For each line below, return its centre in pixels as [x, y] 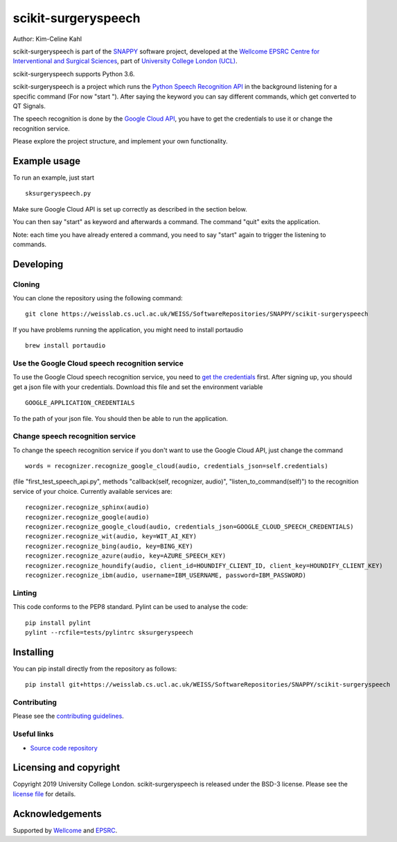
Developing [38, 264]
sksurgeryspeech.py [58, 194]
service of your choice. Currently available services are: [92, 491]
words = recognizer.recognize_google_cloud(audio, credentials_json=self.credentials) [177, 466]
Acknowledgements [57, 814]
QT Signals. [29, 106]
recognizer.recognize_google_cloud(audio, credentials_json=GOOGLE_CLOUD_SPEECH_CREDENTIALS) [189, 527]
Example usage [47, 161]
